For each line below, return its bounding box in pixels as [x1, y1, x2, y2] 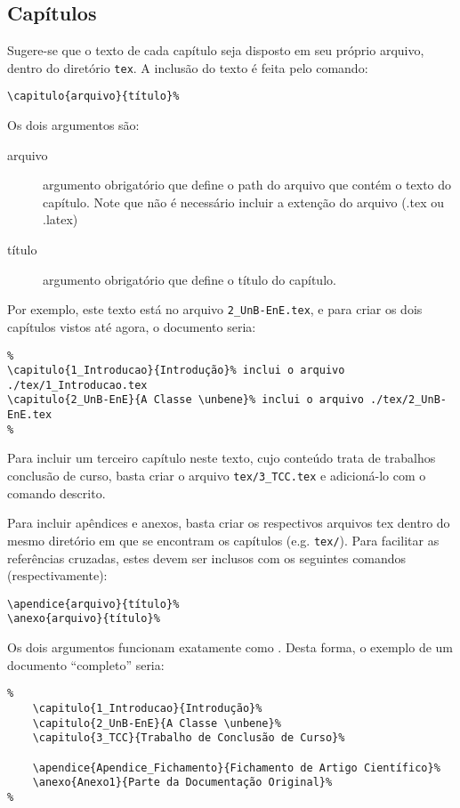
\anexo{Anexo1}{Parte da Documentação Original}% [32, 776, 333, 789]
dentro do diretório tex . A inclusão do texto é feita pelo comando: [7, 58, 368, 77]
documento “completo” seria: [7, 655, 165, 674]
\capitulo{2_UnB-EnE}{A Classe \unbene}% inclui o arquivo [7, 393, 364, 407]
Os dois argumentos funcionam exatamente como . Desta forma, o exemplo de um [7, 638, 454, 657]
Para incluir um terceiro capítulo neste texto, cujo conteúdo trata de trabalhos [7, 448, 436, 467]
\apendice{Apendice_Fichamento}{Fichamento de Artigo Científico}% [32, 761, 440, 774]
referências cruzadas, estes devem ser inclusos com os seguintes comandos [7, 548, 407, 567]
